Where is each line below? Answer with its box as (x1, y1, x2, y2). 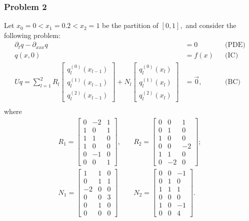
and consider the (185, 20, 236, 30)
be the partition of (102, 20, 158, 30)
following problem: (4, 29, 60, 40)
